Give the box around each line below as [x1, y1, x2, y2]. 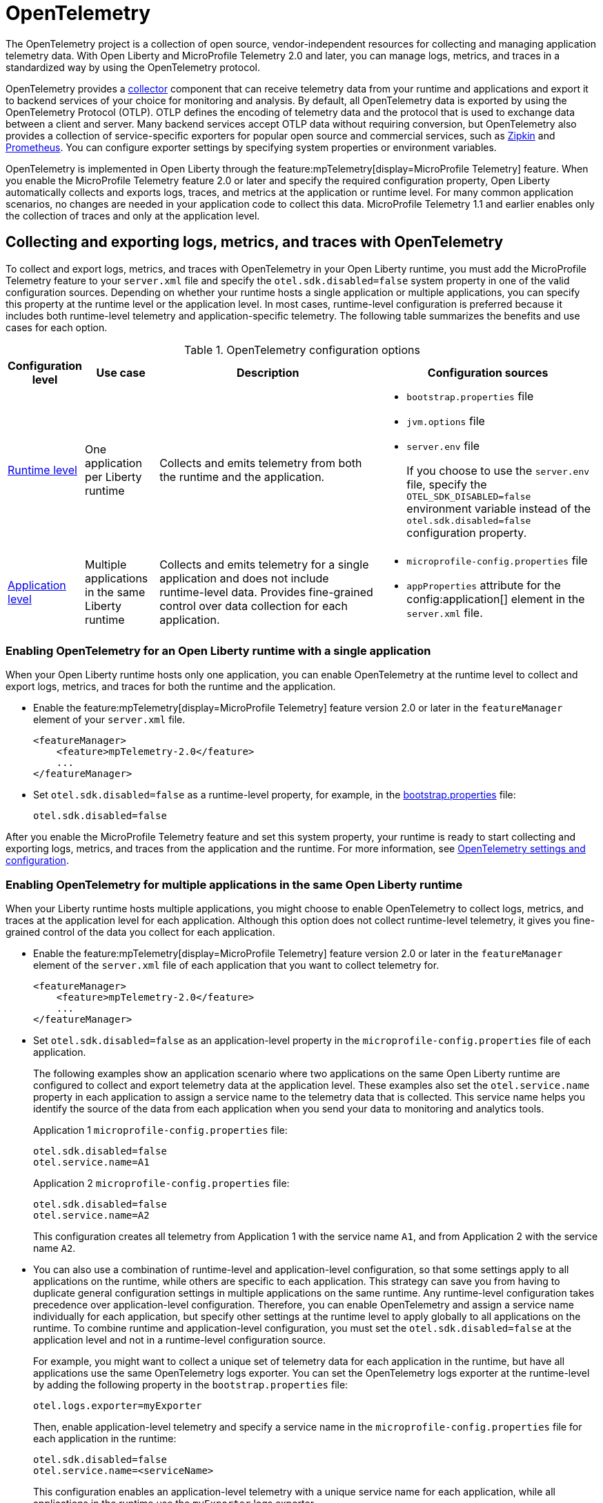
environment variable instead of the [406, 501, 591, 515]
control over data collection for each [159, 598, 348, 613]
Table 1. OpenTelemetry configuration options [184, 342, 420, 357]
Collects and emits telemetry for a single [159, 557, 369, 571]
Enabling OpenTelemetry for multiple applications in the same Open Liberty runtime [6, 877, 463, 892]
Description [237, 365, 299, 380]
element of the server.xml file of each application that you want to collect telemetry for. [33, 959, 439, 972]
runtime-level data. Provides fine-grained [159, 584, 373, 599]
